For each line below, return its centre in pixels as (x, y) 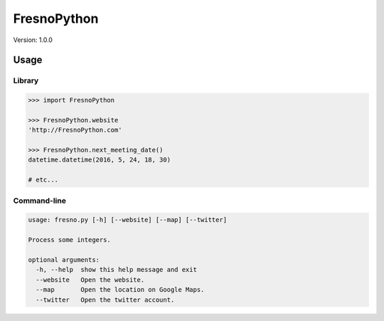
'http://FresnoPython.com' (75, 130)
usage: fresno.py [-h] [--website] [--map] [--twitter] (128, 220)
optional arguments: (64, 259)
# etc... (43, 180)
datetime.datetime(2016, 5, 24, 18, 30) (99, 160)
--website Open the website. (90, 280)
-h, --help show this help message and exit (116, 270)
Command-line (40, 201)
